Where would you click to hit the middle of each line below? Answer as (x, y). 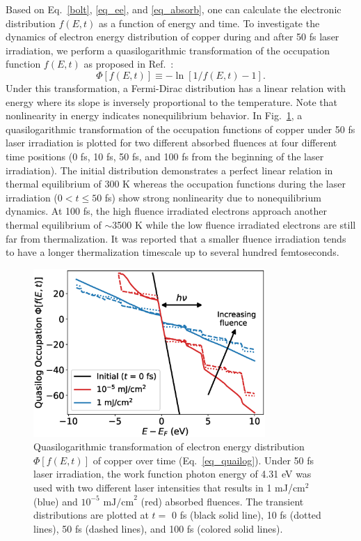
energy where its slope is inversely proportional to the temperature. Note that (171, 101)
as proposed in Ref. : (129, 64)
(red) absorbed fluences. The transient (222, 501)
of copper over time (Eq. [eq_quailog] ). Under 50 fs (203, 460)
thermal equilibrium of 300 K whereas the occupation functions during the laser (176, 184)
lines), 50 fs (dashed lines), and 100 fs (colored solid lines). (158, 528)
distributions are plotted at (91, 515)
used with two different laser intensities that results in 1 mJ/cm (169, 487)
